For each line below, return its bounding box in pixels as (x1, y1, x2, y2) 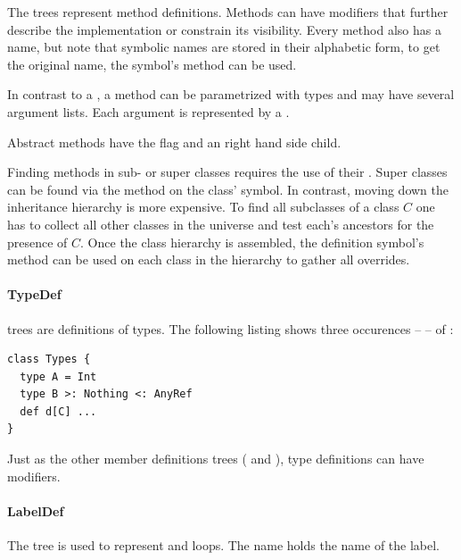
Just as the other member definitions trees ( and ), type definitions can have (7, 449, 424, 468)
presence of (7, 232, 68, 251)
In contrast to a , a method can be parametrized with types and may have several (7, 85, 455, 104)
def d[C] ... (20, 405, 97, 418)
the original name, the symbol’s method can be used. (7, 54, 297, 73)
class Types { (7, 353, 91, 366)
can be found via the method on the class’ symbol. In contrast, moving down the (7, 180, 449, 198)
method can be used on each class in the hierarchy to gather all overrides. (7, 250, 410, 269)
